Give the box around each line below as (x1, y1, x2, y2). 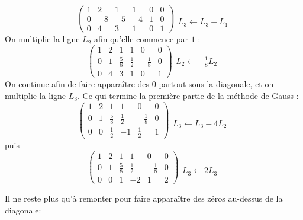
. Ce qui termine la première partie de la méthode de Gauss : (77, 89, 299, 101)
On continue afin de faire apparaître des (5, 78, 150, 90)
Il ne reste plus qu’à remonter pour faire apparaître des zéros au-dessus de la (5, 192, 283, 205)
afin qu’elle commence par (94, 33, 189, 45)
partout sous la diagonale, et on (159, 78, 274, 90)
